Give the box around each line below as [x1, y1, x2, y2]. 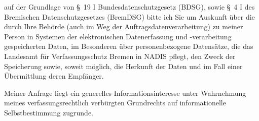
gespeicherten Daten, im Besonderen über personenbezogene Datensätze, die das [4, 41, 253, 51]
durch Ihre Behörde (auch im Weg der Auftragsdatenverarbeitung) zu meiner [4, 21, 243, 32]
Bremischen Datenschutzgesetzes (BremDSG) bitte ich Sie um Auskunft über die [4, 11, 255, 22]
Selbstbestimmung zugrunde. [4, 107, 93, 117]
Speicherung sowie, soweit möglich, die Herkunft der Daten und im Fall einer [4, 60, 243, 71]
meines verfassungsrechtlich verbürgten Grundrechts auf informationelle [4, 97, 226, 108]
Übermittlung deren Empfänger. [4, 71, 104, 81]
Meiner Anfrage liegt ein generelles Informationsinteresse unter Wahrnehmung [4, 87, 246, 98]
